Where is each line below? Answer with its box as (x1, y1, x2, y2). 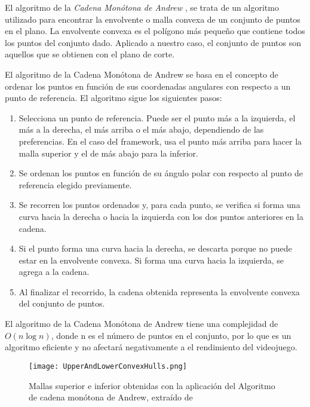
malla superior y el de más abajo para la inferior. (19, 146, 198, 159)
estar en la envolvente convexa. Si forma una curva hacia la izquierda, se (19, 253, 284, 266)
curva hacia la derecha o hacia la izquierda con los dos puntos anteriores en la (19, 210, 303, 222)
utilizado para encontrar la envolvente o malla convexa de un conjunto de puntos (5, 13, 300, 25)
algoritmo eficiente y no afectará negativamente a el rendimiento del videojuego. (5, 341, 297, 353)
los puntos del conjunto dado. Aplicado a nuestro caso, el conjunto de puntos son (5, 36, 301, 48)
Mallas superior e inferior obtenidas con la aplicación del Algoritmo (29, 379, 275, 391)
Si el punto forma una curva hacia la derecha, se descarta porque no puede (19, 242, 292, 255)
